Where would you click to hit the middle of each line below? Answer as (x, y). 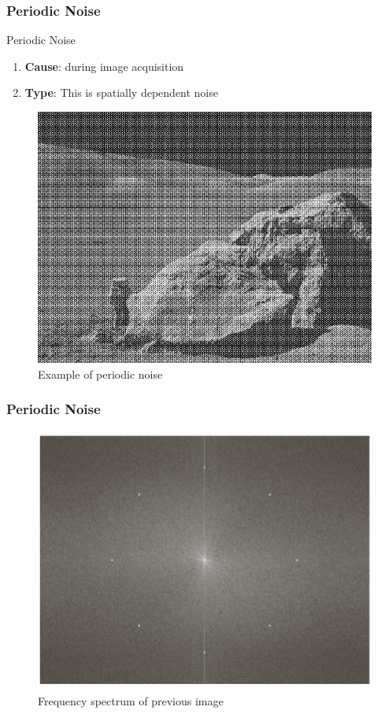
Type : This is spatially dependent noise (121, 92)
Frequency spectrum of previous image (131, 700)
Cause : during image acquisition (104, 66)
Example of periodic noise (100, 374)
